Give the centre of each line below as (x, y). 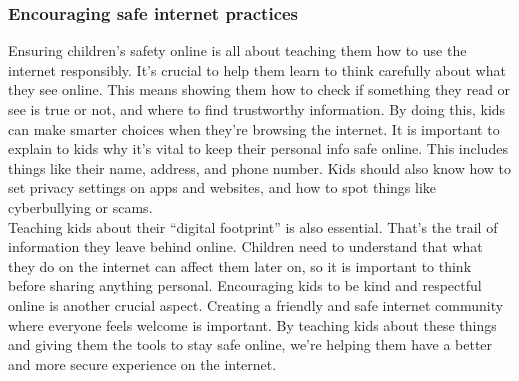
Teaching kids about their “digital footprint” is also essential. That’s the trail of (253, 226)
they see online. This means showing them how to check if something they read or (259, 89)
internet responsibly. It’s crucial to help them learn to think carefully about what (257, 69)
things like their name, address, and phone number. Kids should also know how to (260, 167)
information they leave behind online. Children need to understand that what (245, 246)
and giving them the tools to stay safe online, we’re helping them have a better (250, 344)
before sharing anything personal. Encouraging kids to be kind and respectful (245, 285)
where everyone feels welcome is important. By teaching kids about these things (252, 324)
